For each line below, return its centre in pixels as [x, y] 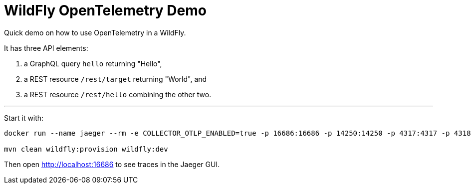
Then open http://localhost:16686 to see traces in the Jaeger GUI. [112, 164]
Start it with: [24, 118]
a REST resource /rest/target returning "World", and [116, 79]
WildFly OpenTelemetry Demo [105, 10]
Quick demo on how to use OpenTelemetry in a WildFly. [95, 32]
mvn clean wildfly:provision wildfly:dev [86, 149]
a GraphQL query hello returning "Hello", [93, 63]
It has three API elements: [46, 48]
